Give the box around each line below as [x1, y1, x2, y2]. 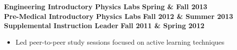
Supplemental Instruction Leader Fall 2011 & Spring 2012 [4, 20, 204, 31]
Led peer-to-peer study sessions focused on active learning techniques [15, 36, 225, 47]
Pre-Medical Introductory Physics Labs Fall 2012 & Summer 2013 [4, 11, 233, 21]
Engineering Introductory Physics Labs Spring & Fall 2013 [4, 1, 207, 11]
